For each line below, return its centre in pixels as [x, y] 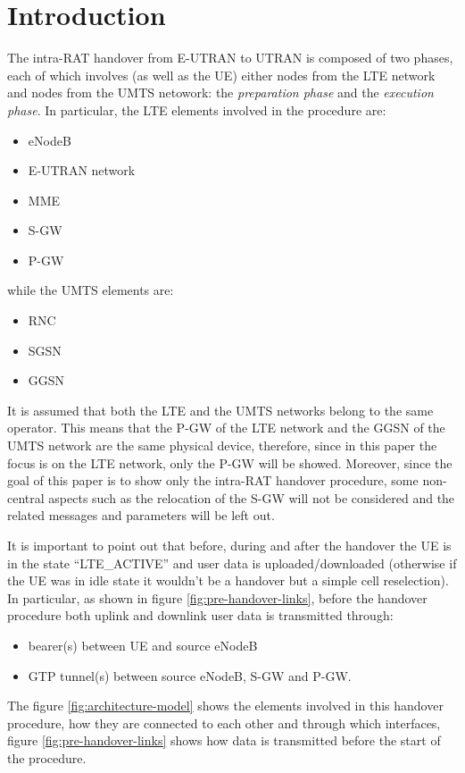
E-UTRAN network [82, 170]
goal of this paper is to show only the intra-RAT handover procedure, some [213, 480]
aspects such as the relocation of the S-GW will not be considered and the [252, 497]
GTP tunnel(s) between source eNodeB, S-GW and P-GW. [190, 675]
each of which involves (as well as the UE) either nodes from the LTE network [221, 75]
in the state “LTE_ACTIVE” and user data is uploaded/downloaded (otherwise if [232, 563]
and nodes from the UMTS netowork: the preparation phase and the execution [220, 92]
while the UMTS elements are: [91, 290]
